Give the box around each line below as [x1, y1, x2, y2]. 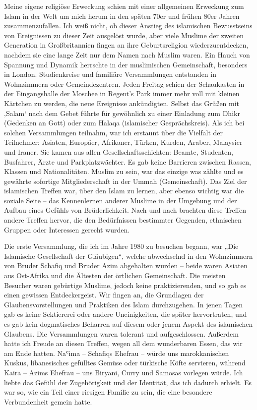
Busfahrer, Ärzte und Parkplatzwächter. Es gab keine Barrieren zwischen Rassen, [4, 156, 251, 167]
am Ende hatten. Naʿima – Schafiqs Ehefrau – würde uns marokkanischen [4, 348, 229, 358]
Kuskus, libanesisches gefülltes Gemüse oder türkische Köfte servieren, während [4, 357, 246, 368]
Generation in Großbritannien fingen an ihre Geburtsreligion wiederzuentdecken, [4, 40, 249, 50]
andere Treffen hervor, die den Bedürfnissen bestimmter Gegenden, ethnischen [4, 215, 242, 225]
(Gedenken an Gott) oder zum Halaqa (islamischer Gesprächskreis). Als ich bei [4, 117, 245, 128]
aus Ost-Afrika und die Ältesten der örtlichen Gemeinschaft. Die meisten [4, 270, 226, 281]
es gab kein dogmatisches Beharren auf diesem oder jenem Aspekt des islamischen [4, 319, 253, 329]
